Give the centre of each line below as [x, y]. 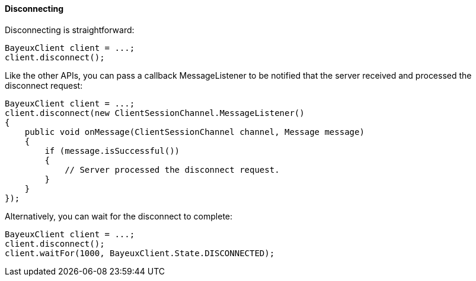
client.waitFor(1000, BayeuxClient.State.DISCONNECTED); [140, 253]
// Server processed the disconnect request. [172, 169]
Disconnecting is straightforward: [70, 30]
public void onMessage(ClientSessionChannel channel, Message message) [194, 132]
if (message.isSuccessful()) [112, 151]
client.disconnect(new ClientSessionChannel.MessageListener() [155, 113]
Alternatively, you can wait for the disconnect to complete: [119, 216]
